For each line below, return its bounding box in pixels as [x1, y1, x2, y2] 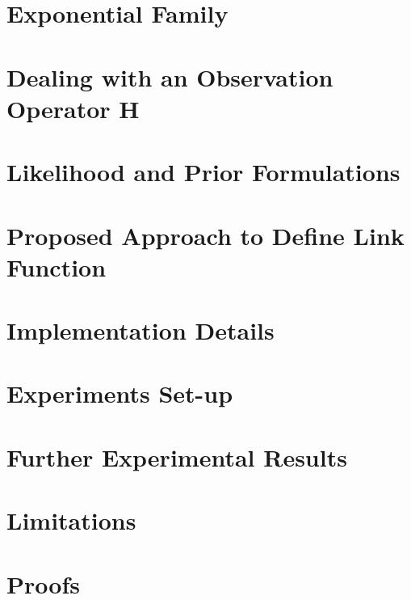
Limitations [6, 504, 136, 537]
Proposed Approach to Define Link [6, 218, 405, 251]
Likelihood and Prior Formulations [6, 155, 401, 188]
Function [6, 250, 107, 283]
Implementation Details [6, 314, 275, 347]
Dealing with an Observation [6, 60, 333, 93]
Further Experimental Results [6, 440, 347, 473]
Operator [6, 91, 111, 125]
